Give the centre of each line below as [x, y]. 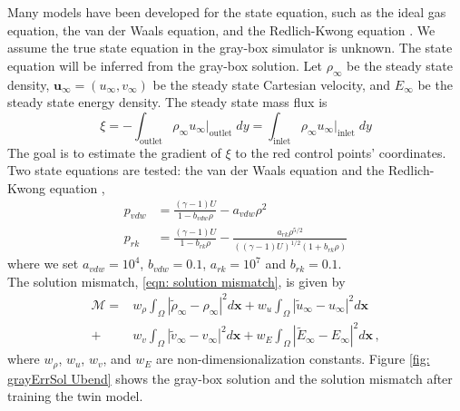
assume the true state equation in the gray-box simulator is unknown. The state [230, 48]
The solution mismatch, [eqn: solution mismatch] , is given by [176, 281]
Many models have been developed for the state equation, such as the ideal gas [227, 12]
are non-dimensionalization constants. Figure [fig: [293, 359]
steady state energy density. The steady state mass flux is [167, 102]
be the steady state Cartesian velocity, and [272, 84]
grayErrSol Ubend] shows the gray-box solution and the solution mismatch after [230, 378]
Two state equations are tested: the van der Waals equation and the [196, 170]
